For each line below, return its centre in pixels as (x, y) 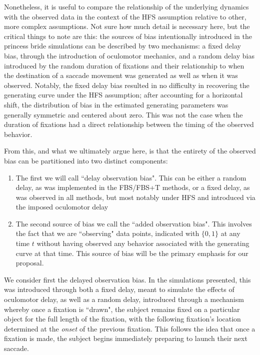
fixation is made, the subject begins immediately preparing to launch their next (126, 338)
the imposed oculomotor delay (62, 207)
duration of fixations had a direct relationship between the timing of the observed (129, 124)
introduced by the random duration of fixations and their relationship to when (124, 65)
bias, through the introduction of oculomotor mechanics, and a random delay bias (129, 55)
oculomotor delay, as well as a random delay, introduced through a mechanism (124, 299)
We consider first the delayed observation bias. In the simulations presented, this (127, 279)
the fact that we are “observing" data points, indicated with (107, 233)
